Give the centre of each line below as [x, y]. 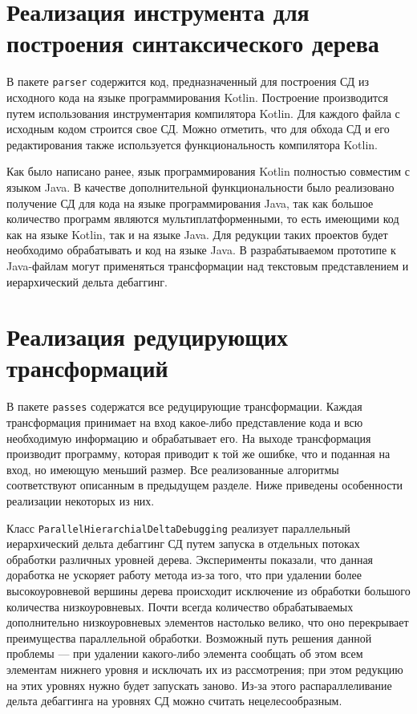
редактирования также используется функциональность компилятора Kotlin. [192, 144]
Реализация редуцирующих [148, 337]
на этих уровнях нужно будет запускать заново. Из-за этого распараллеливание [199, 685]
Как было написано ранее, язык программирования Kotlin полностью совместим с [208, 171]
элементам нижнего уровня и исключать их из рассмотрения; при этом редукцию [205, 669]
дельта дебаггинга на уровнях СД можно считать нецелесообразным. [174, 701]
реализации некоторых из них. [81, 501]
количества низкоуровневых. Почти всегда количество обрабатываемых [180, 606]
